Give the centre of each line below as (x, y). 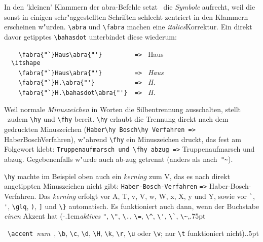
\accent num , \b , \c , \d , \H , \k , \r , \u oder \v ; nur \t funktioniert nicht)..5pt (133, 233)
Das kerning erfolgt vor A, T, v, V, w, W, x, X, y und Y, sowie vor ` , (147, 196)
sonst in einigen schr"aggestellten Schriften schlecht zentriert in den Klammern (126, 16)
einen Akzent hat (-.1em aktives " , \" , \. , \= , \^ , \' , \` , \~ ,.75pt (105, 216)
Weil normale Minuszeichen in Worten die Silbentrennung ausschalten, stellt (122, 109)
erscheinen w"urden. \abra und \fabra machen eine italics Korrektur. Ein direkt (128, 27)
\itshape (26, 63)
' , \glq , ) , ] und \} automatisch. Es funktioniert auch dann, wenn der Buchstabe (132, 206)
